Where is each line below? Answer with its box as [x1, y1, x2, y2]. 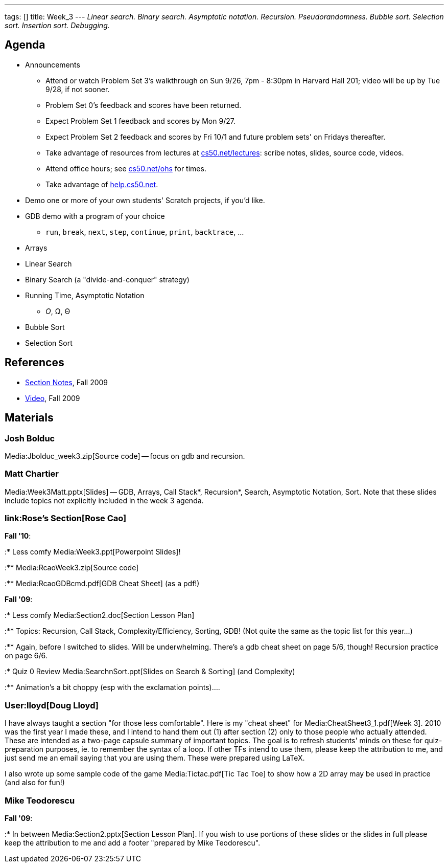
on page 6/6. [5, 651, 48, 660]
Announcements [25, 60, 80, 69]
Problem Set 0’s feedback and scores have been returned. [45, 100, 242, 109]
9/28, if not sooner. [45, 84, 110, 94]
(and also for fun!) [5, 778, 65, 787]
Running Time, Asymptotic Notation [25, 291, 145, 300]
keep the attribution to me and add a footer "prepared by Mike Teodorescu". [5, 838, 261, 847]
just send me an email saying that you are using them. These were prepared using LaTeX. [5, 753, 305, 763]
